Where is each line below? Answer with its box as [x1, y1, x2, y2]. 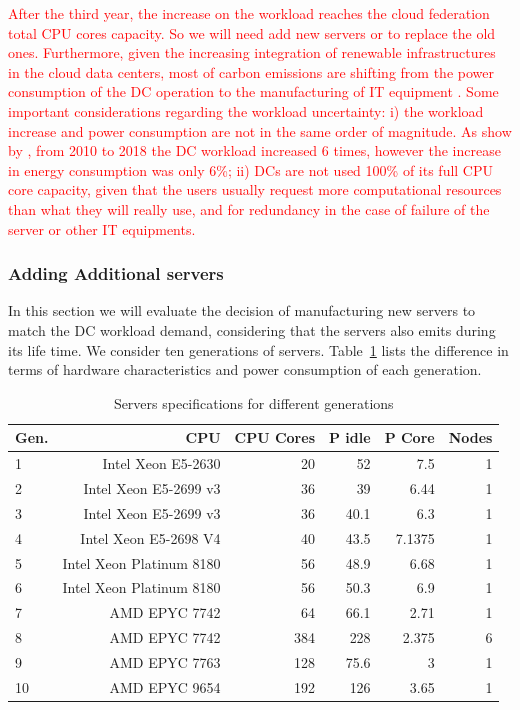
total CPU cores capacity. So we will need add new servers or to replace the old [8, 22, 496, 43]
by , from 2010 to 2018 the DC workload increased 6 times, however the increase [8, 140, 501, 161]
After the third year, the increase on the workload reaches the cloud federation [8, 3, 490, 23]
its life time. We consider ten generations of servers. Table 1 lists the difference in [8, 339, 509, 360]
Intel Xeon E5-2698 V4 [80, 527, 221, 548]
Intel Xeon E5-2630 [102, 453, 221, 474]
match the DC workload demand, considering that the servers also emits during [8, 319, 496, 340]
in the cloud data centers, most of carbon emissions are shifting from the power [8, 61, 494, 82]
